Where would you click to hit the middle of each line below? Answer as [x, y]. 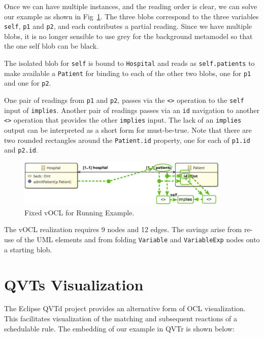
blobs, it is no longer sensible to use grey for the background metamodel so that [128, 36]
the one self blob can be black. [51, 46]
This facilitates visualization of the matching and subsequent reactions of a [121, 319]
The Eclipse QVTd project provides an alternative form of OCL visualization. [125, 308]
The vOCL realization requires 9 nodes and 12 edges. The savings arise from [123, 229]
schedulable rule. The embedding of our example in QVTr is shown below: [119, 328]
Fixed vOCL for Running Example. [79, 212]
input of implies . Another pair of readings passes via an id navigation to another [132, 110]
